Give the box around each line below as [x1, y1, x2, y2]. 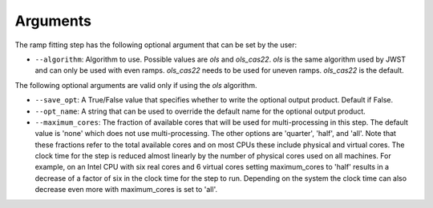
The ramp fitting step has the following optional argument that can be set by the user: [14, 40, 297, 50]
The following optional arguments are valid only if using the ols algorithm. [14, 80, 257, 90]
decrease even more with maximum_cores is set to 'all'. [34, 185, 218, 194]
